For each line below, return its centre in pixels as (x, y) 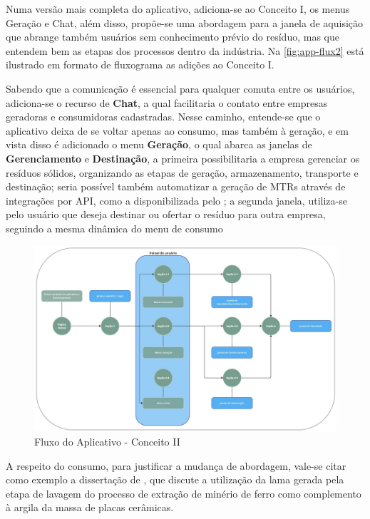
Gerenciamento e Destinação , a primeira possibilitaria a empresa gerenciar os (183, 158)
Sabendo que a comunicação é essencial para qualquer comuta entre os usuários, (180, 88)
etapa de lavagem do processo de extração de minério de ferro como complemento (184, 493)
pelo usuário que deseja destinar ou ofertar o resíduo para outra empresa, (166, 214)
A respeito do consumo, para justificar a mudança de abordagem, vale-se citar (176, 465)
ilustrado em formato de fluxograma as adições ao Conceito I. (140, 65)
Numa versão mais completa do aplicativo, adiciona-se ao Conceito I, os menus (178, 9)
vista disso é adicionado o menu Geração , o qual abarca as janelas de (159, 144)
